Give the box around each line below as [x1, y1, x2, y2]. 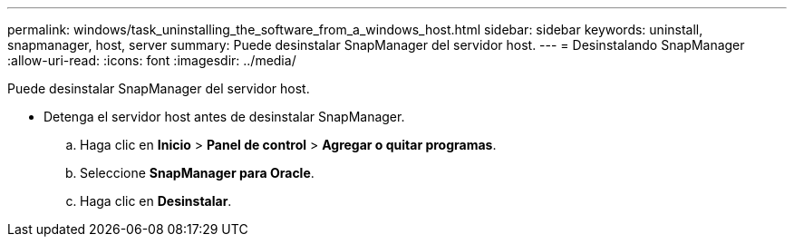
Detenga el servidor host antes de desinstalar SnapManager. [44, 109, 405, 124]
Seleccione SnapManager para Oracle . [80, 165, 315, 181]
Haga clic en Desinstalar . [80, 193, 232, 209]
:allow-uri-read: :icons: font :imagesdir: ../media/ [7, 53, 296, 68]
